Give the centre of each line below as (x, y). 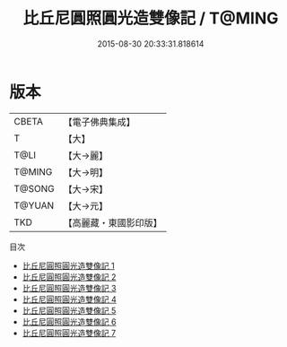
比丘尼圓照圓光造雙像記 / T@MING (151, 18)
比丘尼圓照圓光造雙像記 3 (69, 288)
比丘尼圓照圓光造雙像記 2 (69, 277)
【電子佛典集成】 (100, 122)
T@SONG (35, 188)
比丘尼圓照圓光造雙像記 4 (69, 299)
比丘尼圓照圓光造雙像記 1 (68, 265)
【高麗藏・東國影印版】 (113, 222)
